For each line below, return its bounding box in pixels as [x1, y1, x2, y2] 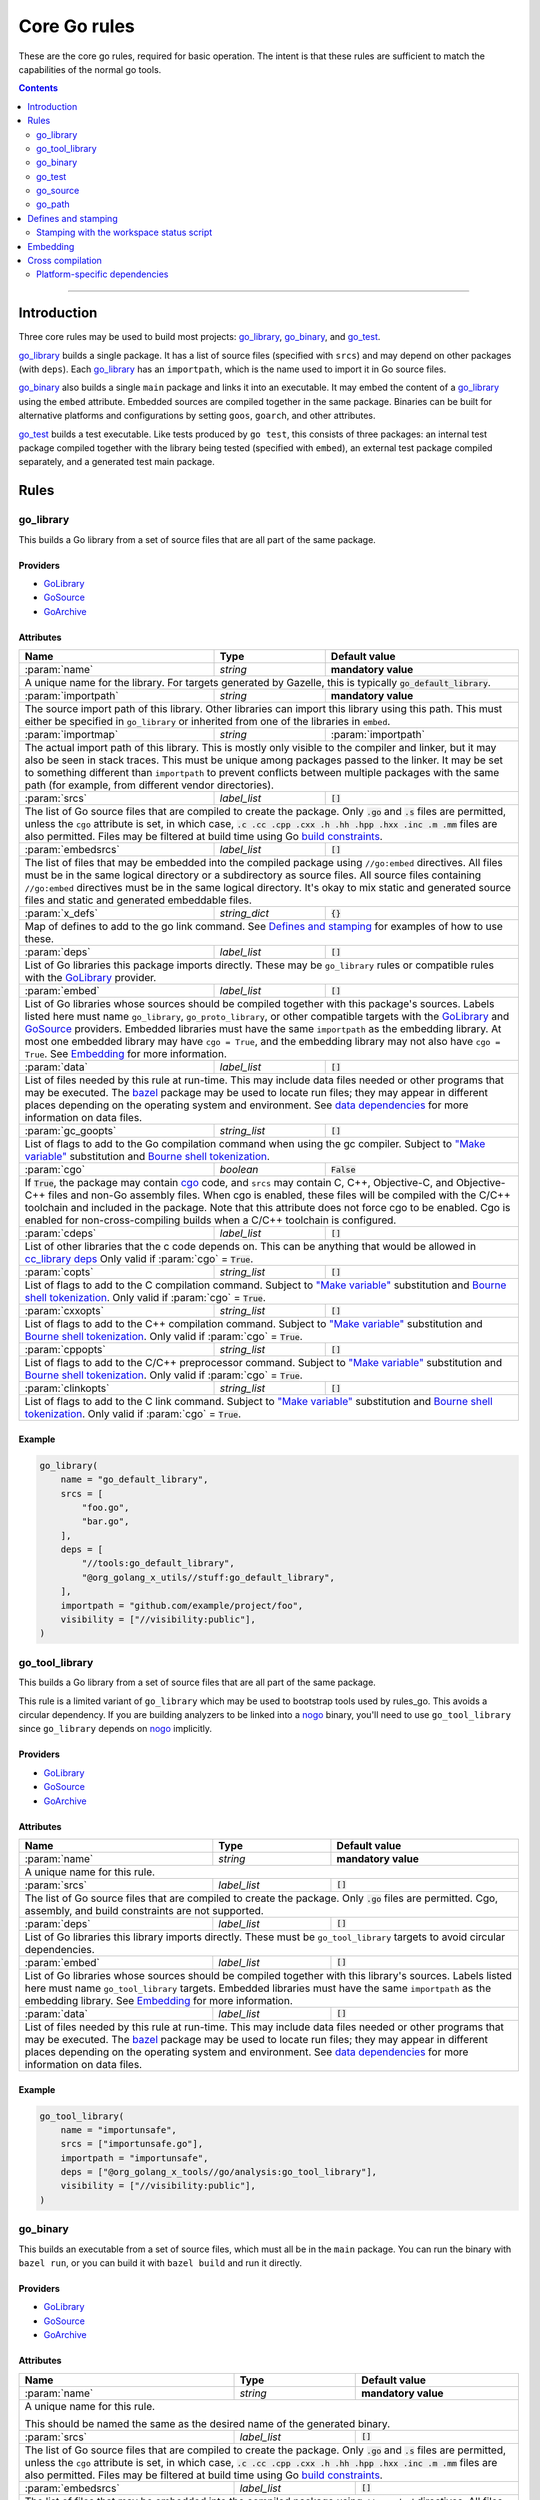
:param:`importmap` [24, 728, 119, 742]
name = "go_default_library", [60, 1474, 209, 1485]
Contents [18, 82, 59, 94]
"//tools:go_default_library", [81, 1558, 235, 1569]
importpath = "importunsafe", [60, 2152, 209, 2164]
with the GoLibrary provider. [24, 971, 157, 985]
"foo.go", [81, 1501, 130, 1513]
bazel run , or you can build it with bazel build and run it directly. [18, 2256, 302, 2269]
